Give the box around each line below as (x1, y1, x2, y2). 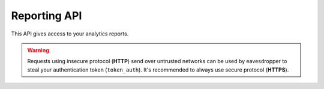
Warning (27, 46, 49, 54)
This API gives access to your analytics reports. (11, 30, 129, 37)
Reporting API (11, 9, 82, 22)
